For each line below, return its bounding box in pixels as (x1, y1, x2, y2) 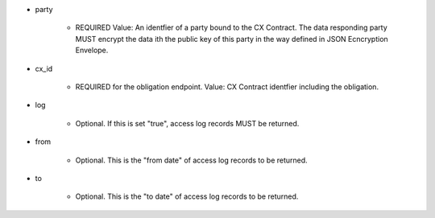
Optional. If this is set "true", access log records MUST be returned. (75, 118, 300, 128)
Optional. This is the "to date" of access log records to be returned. (75, 191, 299, 201)
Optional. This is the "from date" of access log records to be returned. (75, 155, 308, 165)
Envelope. (75, 45, 109, 56)
